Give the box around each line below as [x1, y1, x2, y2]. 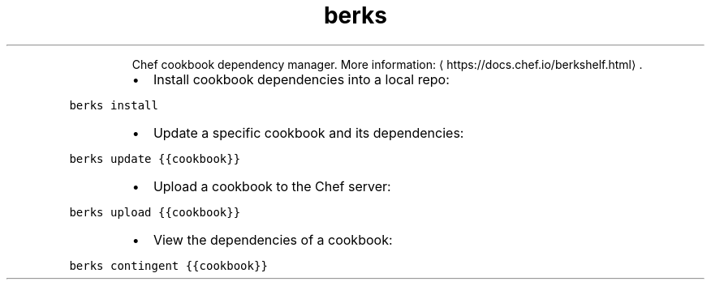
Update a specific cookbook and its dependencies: [153, 124, 464, 141]
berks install [69, 98, 158, 112]
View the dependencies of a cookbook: [153, 231, 393, 248]
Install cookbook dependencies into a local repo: [153, 70, 450, 88]
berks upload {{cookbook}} [69, 205, 241, 219]
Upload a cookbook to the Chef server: [153, 177, 391, 194]
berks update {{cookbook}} [69, 152, 241, 165]
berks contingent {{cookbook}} [69, 258, 268, 272]
